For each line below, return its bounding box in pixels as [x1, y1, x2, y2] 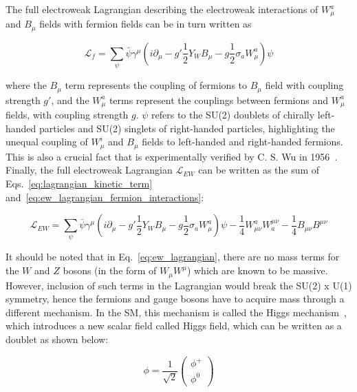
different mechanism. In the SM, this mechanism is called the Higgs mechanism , [6, 305, 347, 319]
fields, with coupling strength [6, 107, 129, 122]
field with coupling [265, 78, 344, 92]
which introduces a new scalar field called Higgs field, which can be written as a [6, 318, 342, 333]
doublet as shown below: [6, 331, 109, 346]
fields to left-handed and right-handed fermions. [142, 134, 343, 149]
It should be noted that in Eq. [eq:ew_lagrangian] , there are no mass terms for [6, 249, 340, 264]
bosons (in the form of [63, 263, 157, 278]
